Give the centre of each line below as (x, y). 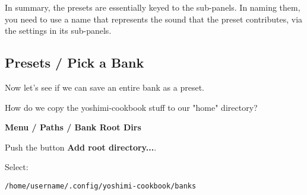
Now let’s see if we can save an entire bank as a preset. (105, 87)
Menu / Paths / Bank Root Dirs (73, 127)
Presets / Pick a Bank (75, 63)
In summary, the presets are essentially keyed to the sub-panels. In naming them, (153, 7)
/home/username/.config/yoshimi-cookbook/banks (101, 186)
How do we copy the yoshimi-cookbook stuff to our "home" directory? (131, 107)
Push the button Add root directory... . (81, 147)
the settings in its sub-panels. (58, 31)
